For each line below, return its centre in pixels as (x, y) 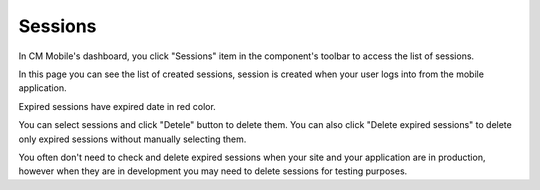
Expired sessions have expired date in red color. (117, 106)
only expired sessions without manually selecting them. (132, 139)
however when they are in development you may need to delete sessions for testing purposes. (213, 171)
